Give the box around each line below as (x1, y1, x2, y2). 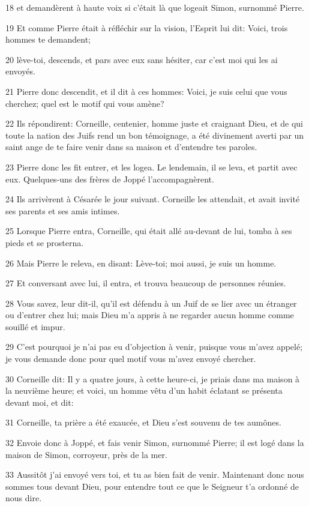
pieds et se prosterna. (5, 236, 84, 248)
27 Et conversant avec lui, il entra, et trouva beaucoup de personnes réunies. (5, 277, 286, 289)
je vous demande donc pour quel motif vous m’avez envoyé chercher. (5, 352, 256, 365)
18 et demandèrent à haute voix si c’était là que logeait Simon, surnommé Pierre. (5, 1, 304, 13)
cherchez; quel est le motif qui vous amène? (5, 97, 164, 109)
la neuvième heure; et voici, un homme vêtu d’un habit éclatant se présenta (5, 384, 283, 397)
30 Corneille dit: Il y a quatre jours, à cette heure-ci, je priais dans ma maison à (5, 372, 300, 385)
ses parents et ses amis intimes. (5, 204, 120, 217)
